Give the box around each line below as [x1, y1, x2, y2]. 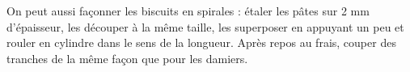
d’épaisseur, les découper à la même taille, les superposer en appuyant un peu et [6, 18, 404, 35]
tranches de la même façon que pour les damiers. [6, 49, 248, 66]
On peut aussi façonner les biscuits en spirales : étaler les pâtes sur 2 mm [6, 2, 370, 19]
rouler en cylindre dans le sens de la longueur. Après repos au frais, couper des [6, 34, 396, 51]
